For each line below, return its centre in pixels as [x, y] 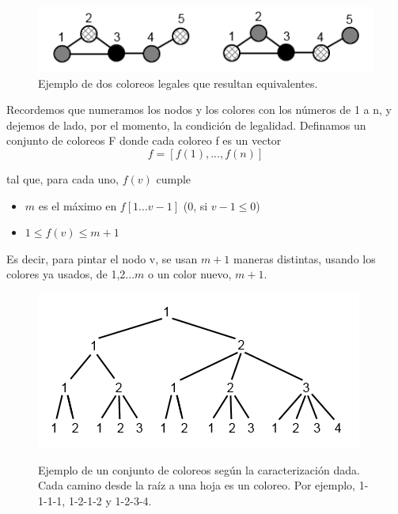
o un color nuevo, [190, 274]
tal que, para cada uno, [63, 179]
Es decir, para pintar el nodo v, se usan [102, 258]
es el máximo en [78, 205]
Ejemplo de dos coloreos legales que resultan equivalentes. [178, 83]
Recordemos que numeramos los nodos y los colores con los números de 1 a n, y [199, 110]
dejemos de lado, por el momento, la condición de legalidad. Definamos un [186, 125]
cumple [174, 179]
